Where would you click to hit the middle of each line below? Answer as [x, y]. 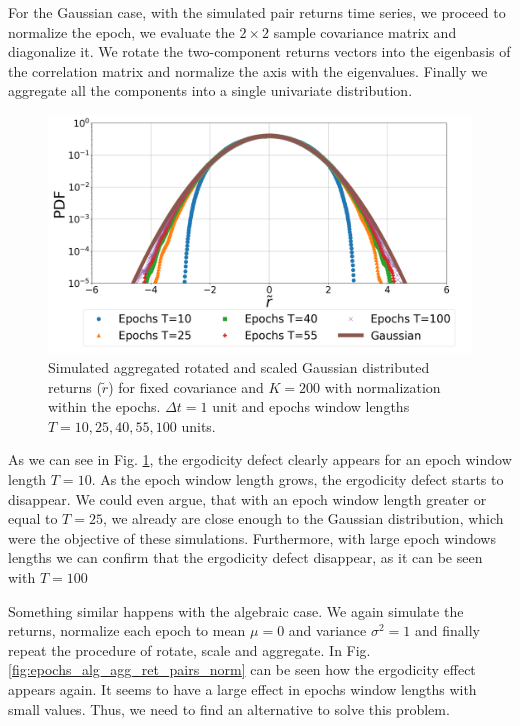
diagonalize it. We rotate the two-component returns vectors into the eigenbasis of [259, 51]
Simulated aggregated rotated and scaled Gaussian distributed [239, 367]
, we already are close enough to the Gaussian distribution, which [303, 518]
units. [198, 425]
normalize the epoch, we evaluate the [121, 31]
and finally [447, 630]
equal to [33, 518]
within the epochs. [104, 406]
